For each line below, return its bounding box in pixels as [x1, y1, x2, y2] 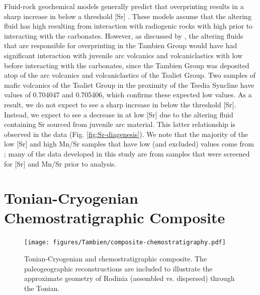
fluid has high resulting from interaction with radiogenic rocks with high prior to [4, 21, 253, 31]
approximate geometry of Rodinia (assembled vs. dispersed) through [24, 273, 235, 283]
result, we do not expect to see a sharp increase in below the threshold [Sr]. [4, 99, 236, 109]
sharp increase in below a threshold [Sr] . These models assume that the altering [4, 11, 251, 21]
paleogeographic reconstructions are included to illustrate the [24, 263, 213, 273]
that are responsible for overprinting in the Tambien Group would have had [4, 40, 237, 51]
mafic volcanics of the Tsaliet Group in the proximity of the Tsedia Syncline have [4, 79, 254, 90]
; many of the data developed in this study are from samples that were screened [4, 148, 250, 159]
